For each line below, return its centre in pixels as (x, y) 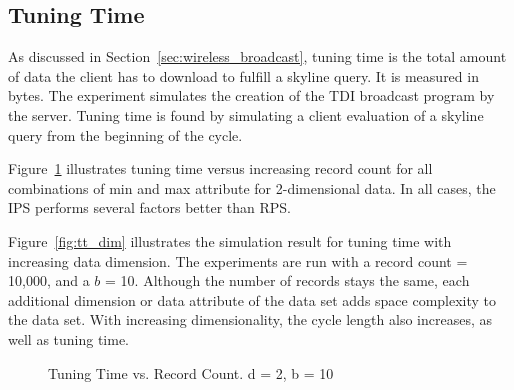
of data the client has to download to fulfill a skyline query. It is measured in (243, 75)
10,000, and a (49, 280)
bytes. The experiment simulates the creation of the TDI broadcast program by (251, 95)
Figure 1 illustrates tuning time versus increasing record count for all (220, 168)
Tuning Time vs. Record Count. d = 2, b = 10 (191, 372)
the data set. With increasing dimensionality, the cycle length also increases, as (250, 319)
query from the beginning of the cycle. (125, 134)
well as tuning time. (69, 338)
